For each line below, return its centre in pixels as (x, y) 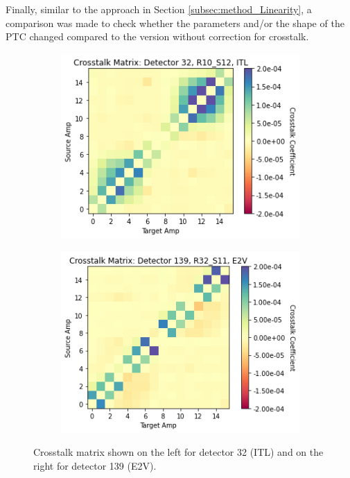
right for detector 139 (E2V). (95, 465)
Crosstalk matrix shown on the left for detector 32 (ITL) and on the (178, 452)
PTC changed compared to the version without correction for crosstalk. (157, 36)
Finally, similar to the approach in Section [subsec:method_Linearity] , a (159, 9)
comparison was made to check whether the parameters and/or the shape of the (175, 23)
